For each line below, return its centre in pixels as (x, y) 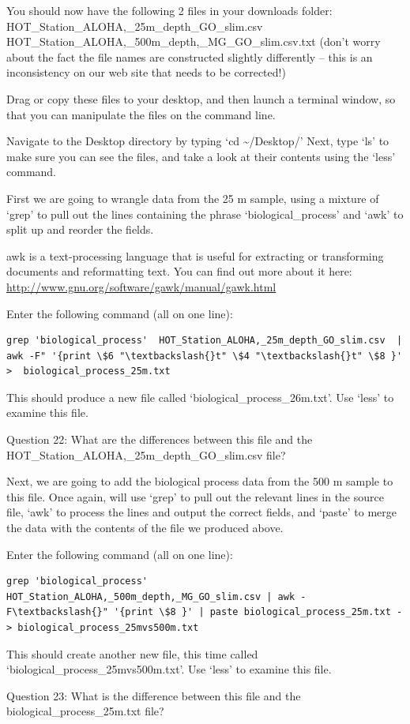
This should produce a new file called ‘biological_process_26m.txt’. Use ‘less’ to (200, 397)
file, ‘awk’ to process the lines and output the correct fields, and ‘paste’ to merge (202, 512)
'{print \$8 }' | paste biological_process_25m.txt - (258, 612)
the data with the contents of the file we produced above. (145, 528)
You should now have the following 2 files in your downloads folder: (169, 10)
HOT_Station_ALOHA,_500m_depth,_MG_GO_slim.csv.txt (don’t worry (194, 41)
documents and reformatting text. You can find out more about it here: (179, 271)
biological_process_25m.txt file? (85, 711)
